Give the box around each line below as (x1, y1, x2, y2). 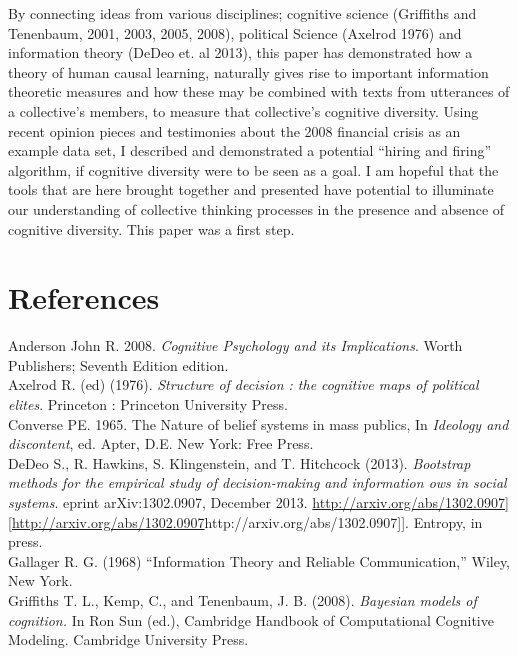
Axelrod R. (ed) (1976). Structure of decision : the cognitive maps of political (8, 374, 479, 395)
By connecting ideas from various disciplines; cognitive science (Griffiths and (8, 3, 477, 23)
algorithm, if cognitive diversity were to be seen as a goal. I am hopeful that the (8, 159, 499, 180)
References (8, 277, 160, 318)
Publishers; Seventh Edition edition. (8, 354, 229, 375)
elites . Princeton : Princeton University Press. (8, 394, 288, 415)
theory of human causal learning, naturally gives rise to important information (8, 61, 489, 82)
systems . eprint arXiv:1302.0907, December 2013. (8, 492, 308, 512)
